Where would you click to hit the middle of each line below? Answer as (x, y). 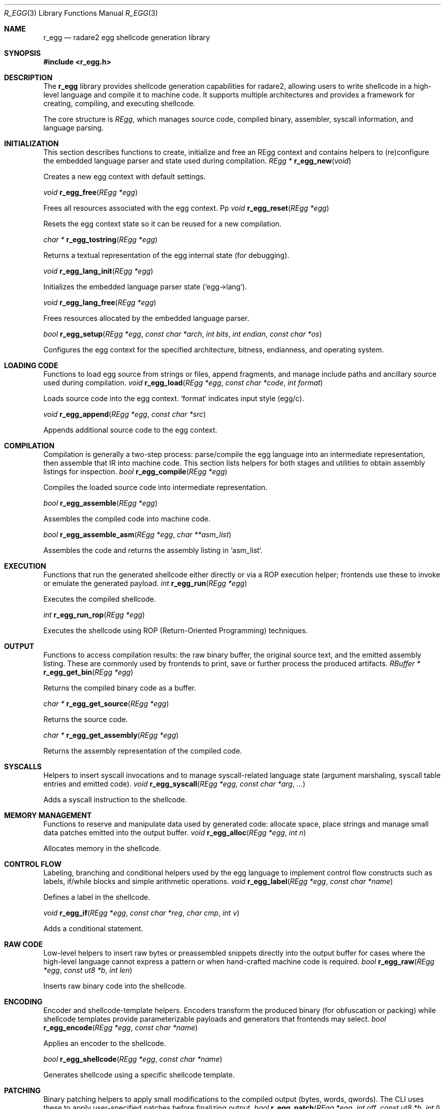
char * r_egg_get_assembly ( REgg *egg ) (111, 735)
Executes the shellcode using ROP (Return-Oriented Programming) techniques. (176, 630)
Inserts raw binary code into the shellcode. (115, 986)
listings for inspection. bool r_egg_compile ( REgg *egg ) (135, 471)
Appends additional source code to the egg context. (130, 430)
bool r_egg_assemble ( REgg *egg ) (101, 503)
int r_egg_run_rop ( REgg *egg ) (94, 615)
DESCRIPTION (28, 77)
